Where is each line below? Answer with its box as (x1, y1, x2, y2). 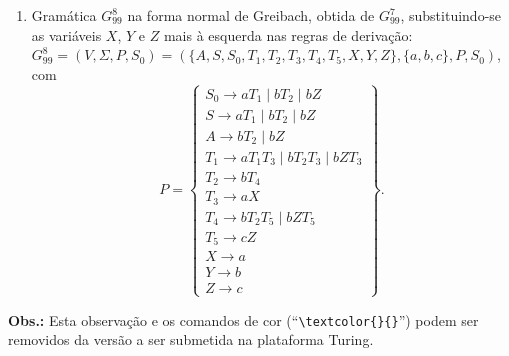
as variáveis (31, 24, 102, 45)
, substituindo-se (400, 5, 502, 25)
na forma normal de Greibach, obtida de (127, 5, 375, 25)
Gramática (31, 5, 97, 25)
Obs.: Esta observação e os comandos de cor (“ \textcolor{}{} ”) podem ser (8, 309, 479, 330)
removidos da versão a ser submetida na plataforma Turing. (8, 329, 374, 350)
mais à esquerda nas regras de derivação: (163, 24, 413, 45)
